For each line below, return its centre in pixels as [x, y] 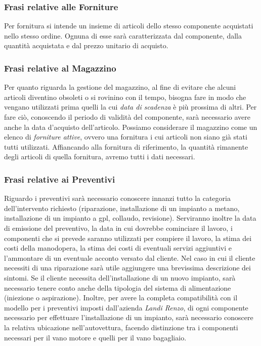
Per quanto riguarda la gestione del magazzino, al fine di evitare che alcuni [120, 87]
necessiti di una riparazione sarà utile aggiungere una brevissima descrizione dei [127, 268]
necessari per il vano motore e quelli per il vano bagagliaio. [95, 337]
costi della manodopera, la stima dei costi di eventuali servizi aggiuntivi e [118, 248]
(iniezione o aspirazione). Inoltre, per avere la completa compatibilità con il [121, 298]
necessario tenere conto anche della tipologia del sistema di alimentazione [118, 287]
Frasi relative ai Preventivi [60, 179]
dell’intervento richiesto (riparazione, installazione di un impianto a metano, [122, 208]
